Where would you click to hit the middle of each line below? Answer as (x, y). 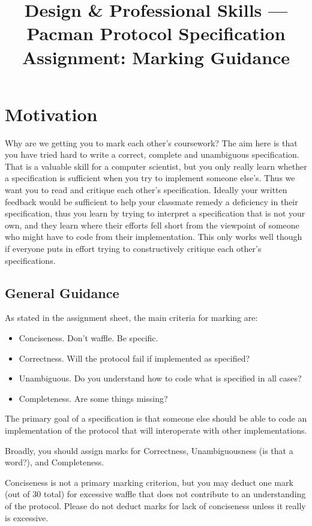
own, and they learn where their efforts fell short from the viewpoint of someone (152, 225)
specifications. (30, 260)
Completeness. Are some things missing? (93, 398)
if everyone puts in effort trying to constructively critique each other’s (133, 249)
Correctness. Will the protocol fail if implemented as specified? (134, 358)
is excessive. (27, 517)
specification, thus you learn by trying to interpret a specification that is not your (155, 213)
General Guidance (62, 292)
